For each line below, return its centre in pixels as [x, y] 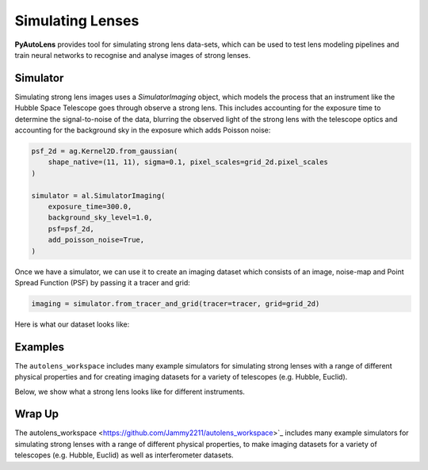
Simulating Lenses [77, 21]
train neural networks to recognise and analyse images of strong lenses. [133, 55]
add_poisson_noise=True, [96, 240]
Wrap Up [37, 414]
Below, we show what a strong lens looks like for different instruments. [130, 392]
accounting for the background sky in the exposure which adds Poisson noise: [143, 130]
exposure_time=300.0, [90, 206]
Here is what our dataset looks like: [72, 324]
